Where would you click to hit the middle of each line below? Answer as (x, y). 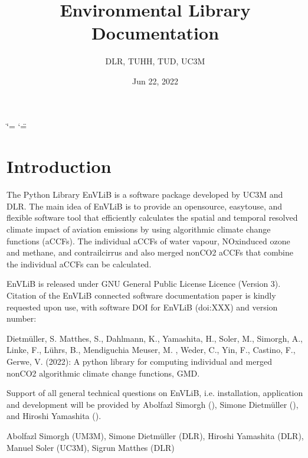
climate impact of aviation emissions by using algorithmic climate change (139, 229)
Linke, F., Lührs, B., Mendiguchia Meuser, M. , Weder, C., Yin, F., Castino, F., (151, 350)
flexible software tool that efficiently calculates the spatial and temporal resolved (152, 217)
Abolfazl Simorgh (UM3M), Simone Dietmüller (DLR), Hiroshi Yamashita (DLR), (155, 435)
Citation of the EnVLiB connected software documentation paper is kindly (141, 295)
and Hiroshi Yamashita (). (54, 416)
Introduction (59, 166)
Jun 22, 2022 (155, 81)
